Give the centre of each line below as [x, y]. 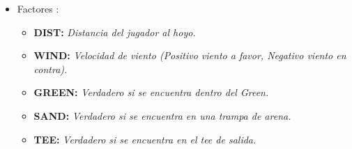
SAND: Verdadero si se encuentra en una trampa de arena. [162, 115]
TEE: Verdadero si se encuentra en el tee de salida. [145, 139]
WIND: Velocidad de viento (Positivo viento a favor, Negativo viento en [190, 55]
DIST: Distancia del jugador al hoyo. [115, 32]
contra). [51, 69]
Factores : [38, 8]
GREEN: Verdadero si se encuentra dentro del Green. [151, 92]
